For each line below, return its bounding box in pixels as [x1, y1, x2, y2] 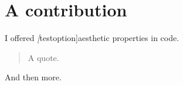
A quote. [28, 51, 59, 63]
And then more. [5, 71, 62, 83]
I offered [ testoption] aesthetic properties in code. [5, 32, 179, 44]
